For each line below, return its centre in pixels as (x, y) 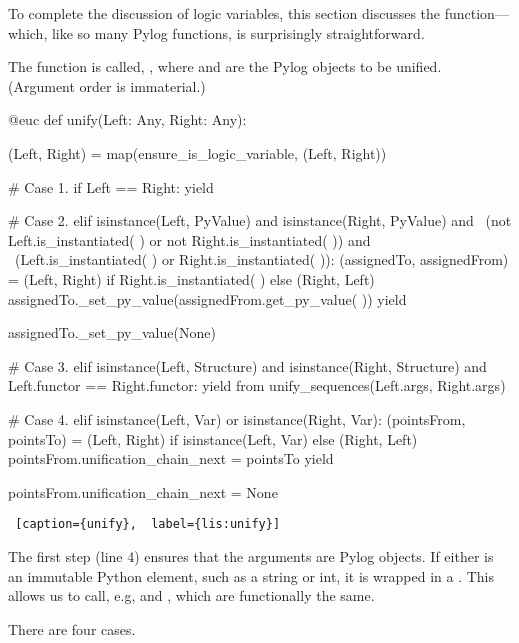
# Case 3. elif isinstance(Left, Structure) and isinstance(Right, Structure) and (247, 365)
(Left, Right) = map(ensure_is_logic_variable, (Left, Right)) (197, 152)
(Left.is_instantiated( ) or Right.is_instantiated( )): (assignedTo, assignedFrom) (261, 259)
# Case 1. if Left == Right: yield (111, 186)
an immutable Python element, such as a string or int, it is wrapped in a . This (251, 575)
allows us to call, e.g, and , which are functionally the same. (191, 595)
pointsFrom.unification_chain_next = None (143, 491)
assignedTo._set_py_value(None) (112, 332)
